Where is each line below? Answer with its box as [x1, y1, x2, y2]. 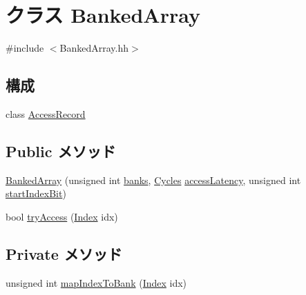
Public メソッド [6, 140, 116, 161]
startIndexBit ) [6, 186, 66, 201]
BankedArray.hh [59, 41, 129, 55]
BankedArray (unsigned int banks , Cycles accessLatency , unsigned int [6, 172, 301, 187]
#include [6, 41, 44, 55]
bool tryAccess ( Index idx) [6, 209, 118, 223]
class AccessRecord [6, 106, 86, 121]
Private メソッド [6, 243, 122, 264]
